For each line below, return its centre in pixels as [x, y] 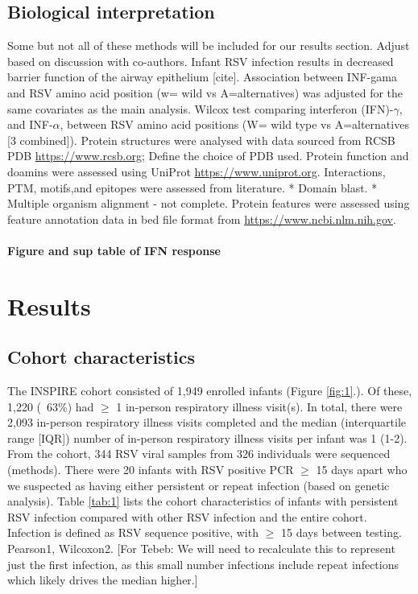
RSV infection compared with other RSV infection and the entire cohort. [187, 516]
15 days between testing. [341, 532]
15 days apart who [362, 470]
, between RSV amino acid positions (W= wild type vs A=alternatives [234, 124]
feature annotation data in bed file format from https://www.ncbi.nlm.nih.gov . [202, 219]
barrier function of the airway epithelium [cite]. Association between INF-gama [202, 77]
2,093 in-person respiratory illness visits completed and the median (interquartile [207, 422]
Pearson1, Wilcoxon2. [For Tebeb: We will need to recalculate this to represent [201, 549]
